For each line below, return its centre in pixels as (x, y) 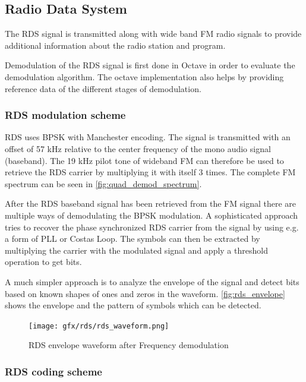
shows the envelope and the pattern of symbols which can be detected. (133, 305)
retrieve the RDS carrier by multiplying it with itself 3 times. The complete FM (150, 172)
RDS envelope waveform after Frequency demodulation (129, 345)
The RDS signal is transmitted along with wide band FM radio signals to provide (153, 34)
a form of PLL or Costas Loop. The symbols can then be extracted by (133, 239)
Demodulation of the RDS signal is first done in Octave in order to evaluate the (150, 65)
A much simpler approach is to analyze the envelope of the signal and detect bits (152, 281)
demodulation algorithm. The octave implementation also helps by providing (144, 76)
